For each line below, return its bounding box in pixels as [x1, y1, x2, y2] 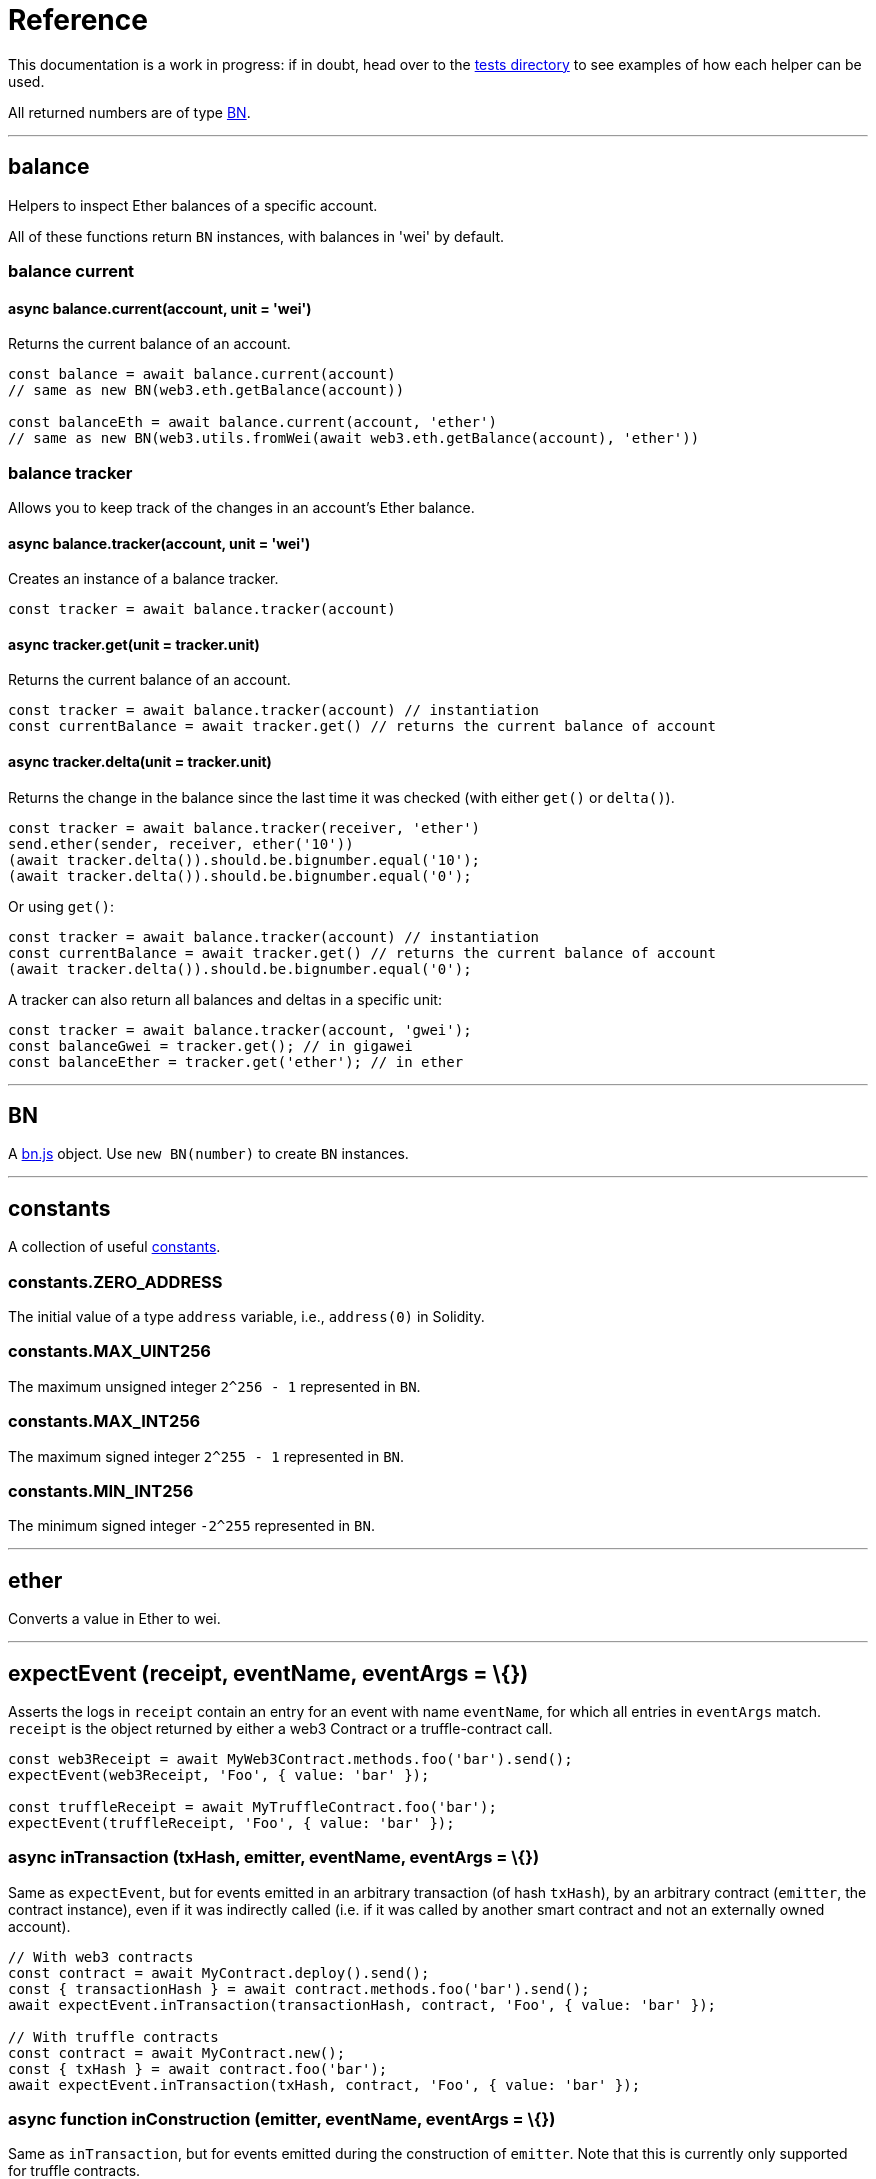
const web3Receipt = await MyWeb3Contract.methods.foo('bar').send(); [8, 1750, 573, 1767]
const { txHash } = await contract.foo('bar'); [8, 2060, 388, 2077]
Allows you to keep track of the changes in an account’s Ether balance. [8, 498, 475, 516]
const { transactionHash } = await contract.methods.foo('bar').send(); [8, 1980, 590, 1997]
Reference [8, 3, 148, 37]
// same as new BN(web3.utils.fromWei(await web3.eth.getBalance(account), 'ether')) [8, 430, 700, 447]
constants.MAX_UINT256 [8, 1341, 211, 1362]
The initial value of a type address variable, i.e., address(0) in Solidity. [8, 1308, 485, 1326]
